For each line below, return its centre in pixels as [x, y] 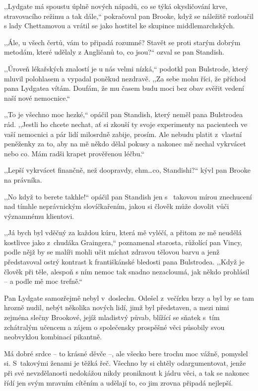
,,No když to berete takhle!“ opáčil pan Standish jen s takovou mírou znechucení [128, 196]
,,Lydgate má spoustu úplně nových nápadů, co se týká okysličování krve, [116, 6]
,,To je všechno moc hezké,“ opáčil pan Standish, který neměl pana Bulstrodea [124, 114]
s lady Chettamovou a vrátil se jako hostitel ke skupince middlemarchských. [120, 26]
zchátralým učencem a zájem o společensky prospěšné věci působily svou [114, 327]
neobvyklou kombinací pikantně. [53, 337]
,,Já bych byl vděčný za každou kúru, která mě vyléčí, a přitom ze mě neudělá [123, 232]
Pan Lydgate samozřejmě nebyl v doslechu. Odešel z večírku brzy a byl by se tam [129, 297]
